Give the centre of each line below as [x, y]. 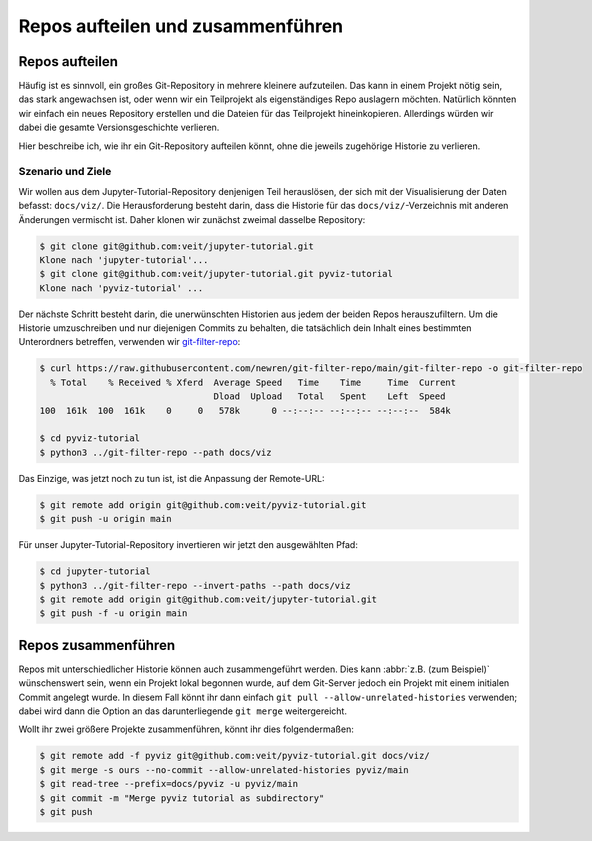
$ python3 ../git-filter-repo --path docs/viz [155, 452]
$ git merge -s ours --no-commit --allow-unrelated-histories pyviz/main [224, 769]
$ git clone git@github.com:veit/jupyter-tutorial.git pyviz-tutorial [216, 274]
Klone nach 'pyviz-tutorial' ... [121, 288]
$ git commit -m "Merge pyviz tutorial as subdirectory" [182, 798]
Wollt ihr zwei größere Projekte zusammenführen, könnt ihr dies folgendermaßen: [186, 729]
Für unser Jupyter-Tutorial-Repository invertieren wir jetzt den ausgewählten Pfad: [188, 545]
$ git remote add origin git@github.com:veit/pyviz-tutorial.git [203, 504]
